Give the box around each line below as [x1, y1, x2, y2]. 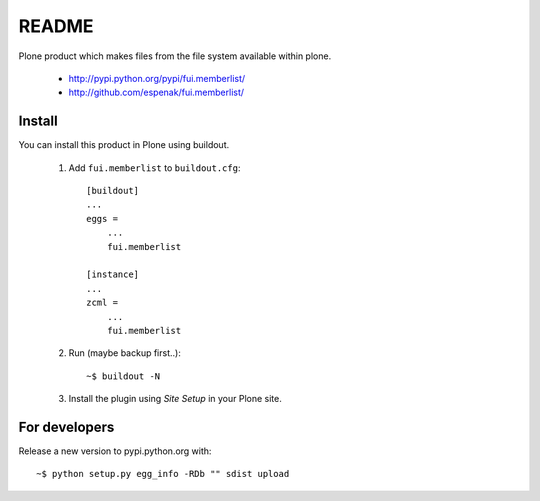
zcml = [86, 297, 119, 309]
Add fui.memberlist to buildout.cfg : [68, 161, 241, 174]
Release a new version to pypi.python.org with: [18, 445, 212, 457]
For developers [18, 418, 115, 435]
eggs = [86, 213, 119, 224]
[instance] [86, 269, 140, 280]
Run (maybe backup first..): [68, 347, 182, 359]
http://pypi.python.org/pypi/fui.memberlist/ [68, 72, 246, 84]
